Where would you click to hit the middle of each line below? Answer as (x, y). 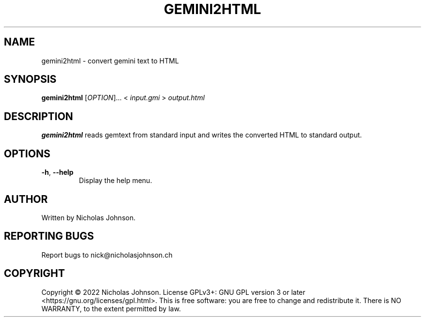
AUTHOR (26, 199)
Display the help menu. (115, 181)
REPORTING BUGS (49, 236)
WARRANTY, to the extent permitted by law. (111, 308)
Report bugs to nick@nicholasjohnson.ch (107, 255)
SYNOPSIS (30, 79)
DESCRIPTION (39, 116)
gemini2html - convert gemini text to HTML (110, 61)
